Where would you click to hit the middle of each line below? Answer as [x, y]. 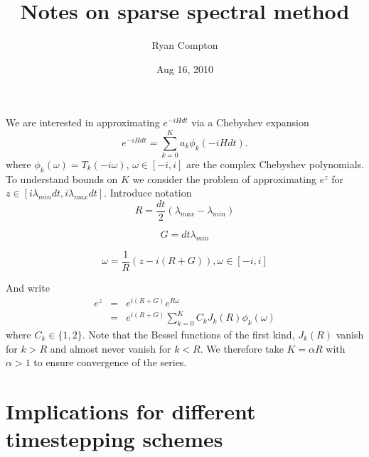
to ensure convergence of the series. [110, 362]
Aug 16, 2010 [185, 68]
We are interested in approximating [83, 122]
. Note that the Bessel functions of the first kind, [188, 334]
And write [28, 287]
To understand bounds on [62, 178]
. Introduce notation [148, 193]
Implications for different [131, 411]
